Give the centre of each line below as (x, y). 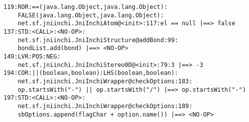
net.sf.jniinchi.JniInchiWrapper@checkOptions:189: (105, 106)
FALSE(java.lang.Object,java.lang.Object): (91, 15)
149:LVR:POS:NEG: (32, 56)
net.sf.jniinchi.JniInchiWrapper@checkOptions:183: (105, 81)
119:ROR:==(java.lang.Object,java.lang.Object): (86, 7)
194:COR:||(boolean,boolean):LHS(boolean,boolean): (91, 73)
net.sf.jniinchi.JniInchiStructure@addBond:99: (98, 40)
